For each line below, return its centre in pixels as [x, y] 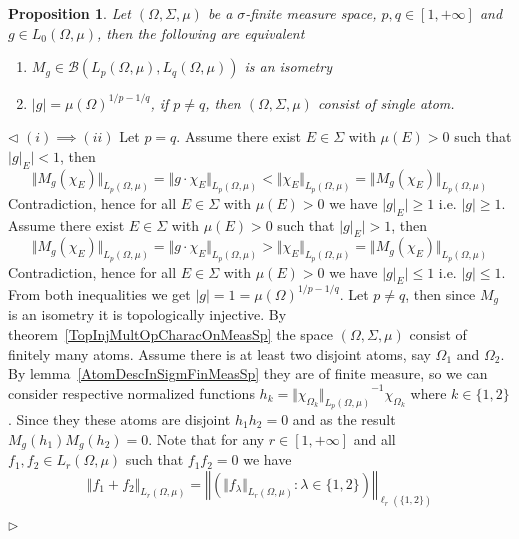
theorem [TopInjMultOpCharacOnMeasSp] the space [171, 334]
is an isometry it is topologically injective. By [147, 314]
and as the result [344, 419]
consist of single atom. [386, 102]
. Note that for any [206, 438]
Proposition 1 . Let [69, 13]
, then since [440, 293]
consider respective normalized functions [131, 392]
